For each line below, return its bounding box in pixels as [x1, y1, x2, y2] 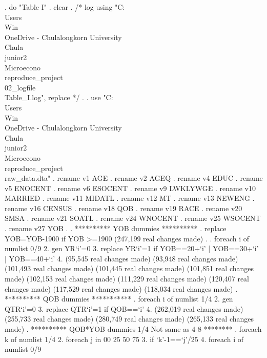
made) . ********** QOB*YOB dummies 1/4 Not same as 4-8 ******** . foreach [5, 324, 262, 334]
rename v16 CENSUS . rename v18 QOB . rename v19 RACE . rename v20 [5, 202, 242, 213]
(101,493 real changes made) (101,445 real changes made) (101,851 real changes [5, 263, 254, 274]
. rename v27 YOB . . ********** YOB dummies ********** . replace [5, 223, 227, 234]
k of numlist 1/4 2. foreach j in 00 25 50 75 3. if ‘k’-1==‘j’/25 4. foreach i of [5, 333, 244, 344]
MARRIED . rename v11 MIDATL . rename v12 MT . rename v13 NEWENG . [5, 193, 255, 203]
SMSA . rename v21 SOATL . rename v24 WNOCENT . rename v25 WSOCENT [5, 213, 261, 223]
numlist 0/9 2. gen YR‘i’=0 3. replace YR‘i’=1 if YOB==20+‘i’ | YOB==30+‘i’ [5, 243, 259, 254]
